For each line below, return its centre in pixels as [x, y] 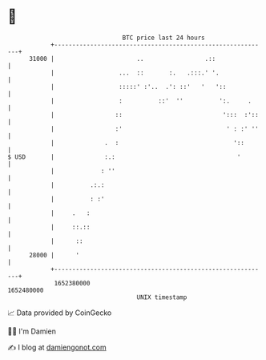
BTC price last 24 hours [163, 38]
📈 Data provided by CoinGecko [60, 313]
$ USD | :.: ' [124, 157]
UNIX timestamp [162, 297]
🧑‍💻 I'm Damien [32, 331]
